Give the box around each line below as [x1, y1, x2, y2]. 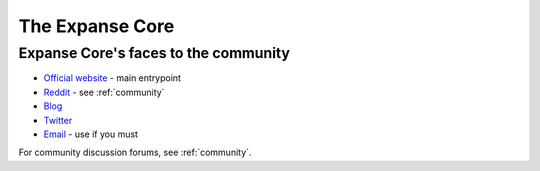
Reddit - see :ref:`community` [43, 86, 165, 98]
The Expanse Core [18, 15, 175, 37]
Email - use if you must [43, 128, 139, 140]
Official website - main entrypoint [43, 72, 182, 84]
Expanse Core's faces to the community [18, 44, 290, 62]
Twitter [43, 114, 73, 126]
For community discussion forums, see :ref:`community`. [18, 146, 252, 159]
